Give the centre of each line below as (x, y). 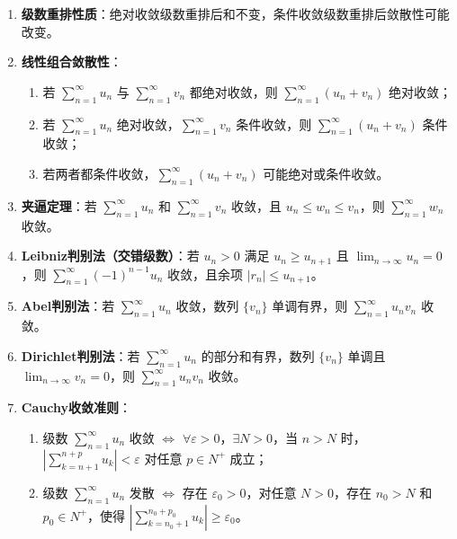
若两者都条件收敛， (99, 173)
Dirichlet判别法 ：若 (81, 355)
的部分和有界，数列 (258, 355)
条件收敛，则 (274, 124)
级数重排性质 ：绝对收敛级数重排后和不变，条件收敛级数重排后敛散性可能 (235, 13)
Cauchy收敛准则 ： (76, 407)
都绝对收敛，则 (233, 91)
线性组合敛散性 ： (72, 62)
